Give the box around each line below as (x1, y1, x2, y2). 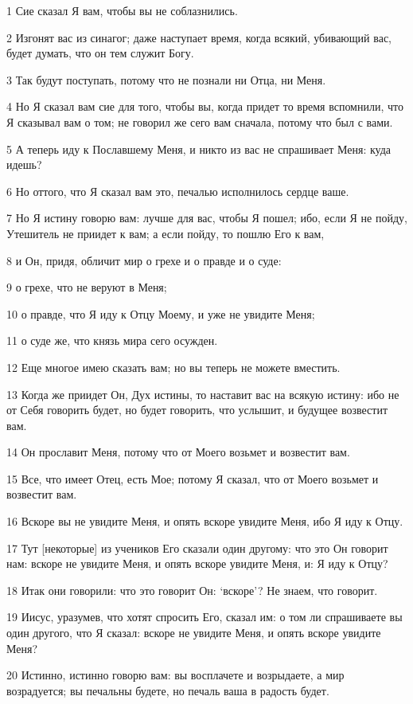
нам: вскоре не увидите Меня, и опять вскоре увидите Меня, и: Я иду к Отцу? (6, 555, 388, 572)
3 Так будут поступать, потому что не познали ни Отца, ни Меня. (6, 71, 326, 88)
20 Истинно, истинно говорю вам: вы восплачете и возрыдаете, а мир (6, 667, 345, 683)
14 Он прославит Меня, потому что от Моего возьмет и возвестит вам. (6, 444, 350, 460)
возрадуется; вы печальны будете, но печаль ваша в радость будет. (6, 682, 329, 698)
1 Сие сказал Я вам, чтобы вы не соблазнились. (6, 2, 238, 18)
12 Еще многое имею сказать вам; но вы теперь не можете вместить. (6, 358, 341, 375)
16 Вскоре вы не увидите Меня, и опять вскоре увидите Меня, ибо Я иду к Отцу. (6, 513, 403, 530)
